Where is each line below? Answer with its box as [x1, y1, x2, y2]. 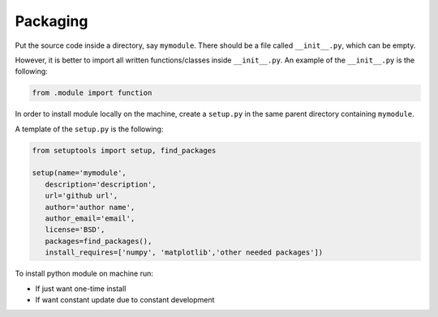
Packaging [15, 12, 88, 30]
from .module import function [32, 88, 152, 97]
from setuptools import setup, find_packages [32, 146, 217, 155]
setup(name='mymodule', [32, 169, 127, 178]
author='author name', [45, 203, 135, 212]
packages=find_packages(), [45, 236, 152, 246]
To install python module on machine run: [15, 268, 154, 279]
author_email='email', [45, 214, 135, 223]
